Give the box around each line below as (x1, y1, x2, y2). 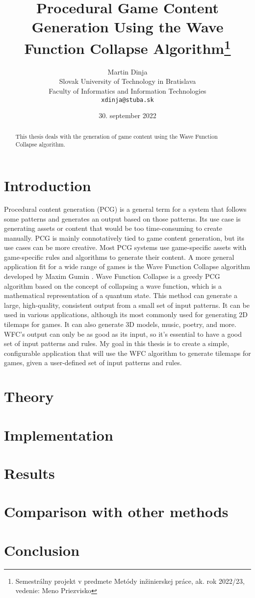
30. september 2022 (99, 110, 156, 121)
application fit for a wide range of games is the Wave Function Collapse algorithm (4, 261, 250, 272)
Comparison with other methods (4, 501, 229, 522)
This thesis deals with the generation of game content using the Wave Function (15, 132, 218, 140)
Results (4, 463, 55, 483)
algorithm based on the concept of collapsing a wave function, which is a (4, 280, 222, 291)
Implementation (4, 424, 113, 445)
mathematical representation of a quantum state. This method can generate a (4, 290, 237, 300)
